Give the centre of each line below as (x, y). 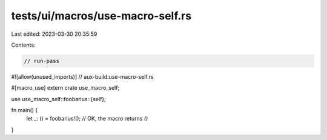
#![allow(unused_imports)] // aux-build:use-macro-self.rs (82, 76)
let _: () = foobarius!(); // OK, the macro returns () (87, 119)
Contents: (23, 45)
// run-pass (42, 61)
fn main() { (25, 110)
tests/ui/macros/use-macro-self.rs (101, 16)
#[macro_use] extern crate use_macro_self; (65, 88)
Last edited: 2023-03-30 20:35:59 (54, 34)
